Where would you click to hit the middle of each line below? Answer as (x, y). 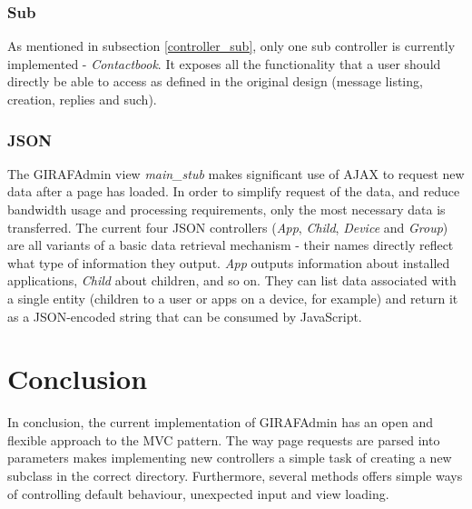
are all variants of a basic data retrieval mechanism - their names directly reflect (231, 245)
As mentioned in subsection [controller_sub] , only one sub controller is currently (231, 46)
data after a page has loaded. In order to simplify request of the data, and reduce (234, 191)
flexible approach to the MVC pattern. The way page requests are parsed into (224, 439)
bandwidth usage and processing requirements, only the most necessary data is (226, 209)
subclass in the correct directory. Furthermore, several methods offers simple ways (235, 476)
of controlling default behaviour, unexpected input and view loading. (198, 493)
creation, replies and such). (82, 99)
